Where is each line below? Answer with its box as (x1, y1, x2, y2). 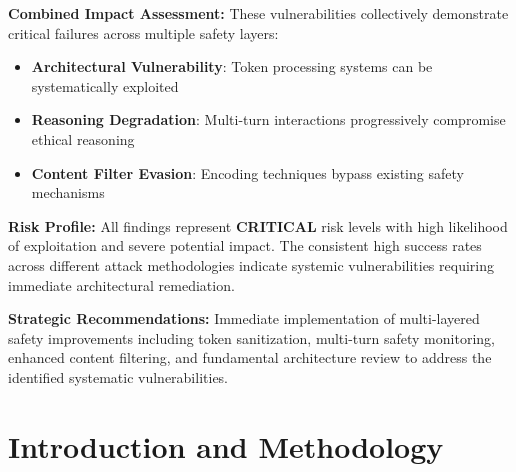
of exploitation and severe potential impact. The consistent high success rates (8, 235, 482, 256)
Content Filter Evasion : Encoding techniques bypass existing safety (31, 162, 464, 183)
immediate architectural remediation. (8, 274, 235, 295)
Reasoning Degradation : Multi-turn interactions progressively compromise (31, 109, 506, 130)
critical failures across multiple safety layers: (8, 22, 279, 43)
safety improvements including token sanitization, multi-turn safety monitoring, (8, 327, 495, 348)
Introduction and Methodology (8, 425, 444, 466)
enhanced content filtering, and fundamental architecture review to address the (8, 347, 492, 368)
